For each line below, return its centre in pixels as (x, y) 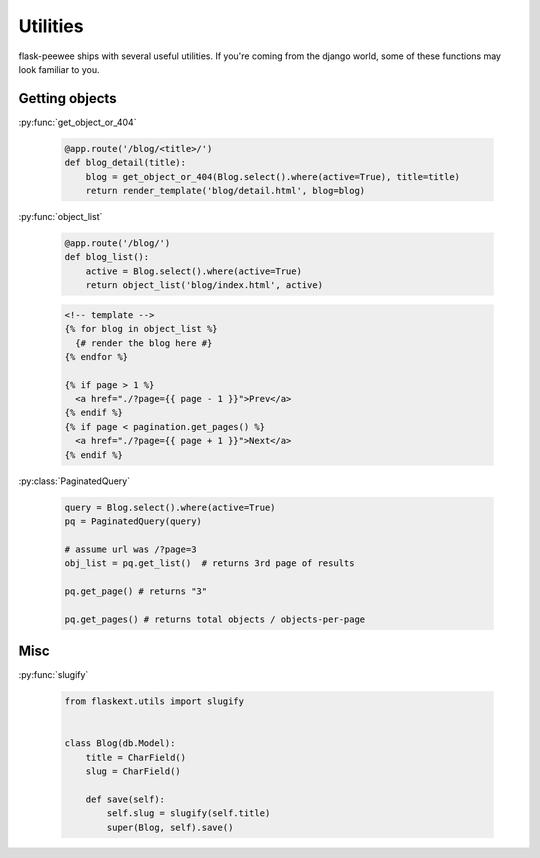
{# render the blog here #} (144, 343)
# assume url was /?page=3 (130, 549)
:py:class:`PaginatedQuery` (74, 481)
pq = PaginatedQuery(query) (133, 521)
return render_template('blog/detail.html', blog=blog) (225, 190)
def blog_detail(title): (125, 163)
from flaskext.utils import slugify (154, 701)
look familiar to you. (59, 69)
